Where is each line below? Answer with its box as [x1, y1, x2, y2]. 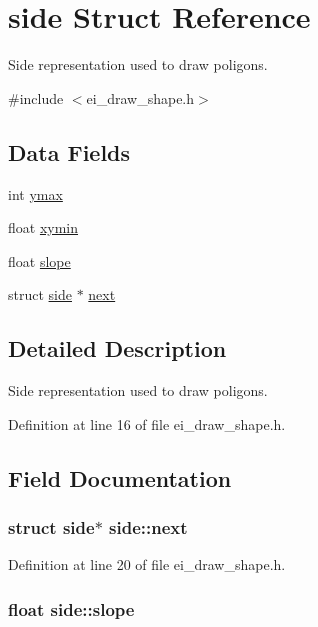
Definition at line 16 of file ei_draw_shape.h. [8, 413, 286, 434]
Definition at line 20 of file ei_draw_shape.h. [8, 554, 286, 575]
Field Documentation [8, 462, 232, 493]
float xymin [8, 217, 79, 238]
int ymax [8, 183, 63, 204]
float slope [8, 250, 71, 271]
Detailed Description [8, 333, 227, 364]
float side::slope [8, 596, 135, 621]
